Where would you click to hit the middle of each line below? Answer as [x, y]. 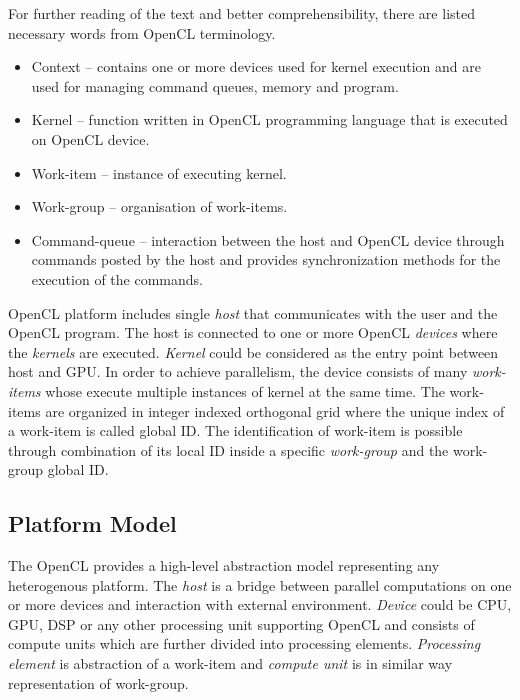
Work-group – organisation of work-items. [159, 206]
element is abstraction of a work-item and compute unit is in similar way [230, 663]
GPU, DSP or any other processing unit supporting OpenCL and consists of [241, 623]
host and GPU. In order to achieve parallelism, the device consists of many [238, 371]
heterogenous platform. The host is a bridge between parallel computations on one [260, 584]
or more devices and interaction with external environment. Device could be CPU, [260, 604]
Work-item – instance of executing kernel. [159, 172]
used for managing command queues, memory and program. [215, 85]
